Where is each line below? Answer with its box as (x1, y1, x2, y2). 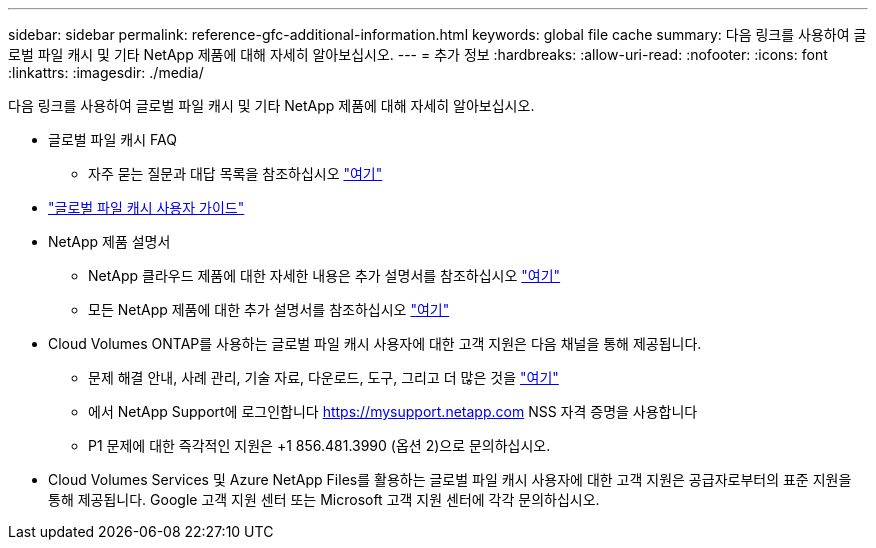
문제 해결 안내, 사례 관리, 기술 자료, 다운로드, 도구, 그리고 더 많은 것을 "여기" (88, 369, 559, 386)
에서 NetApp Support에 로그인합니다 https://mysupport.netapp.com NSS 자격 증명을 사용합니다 (88, 403, 698, 420)
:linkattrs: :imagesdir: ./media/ (8, 64, 204, 81)
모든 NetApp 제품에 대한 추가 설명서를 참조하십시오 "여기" (88, 301, 450, 318)
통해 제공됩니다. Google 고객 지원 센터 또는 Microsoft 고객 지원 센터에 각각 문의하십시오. (48, 491, 600, 508)
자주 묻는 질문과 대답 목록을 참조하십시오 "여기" (88, 165, 383, 182)
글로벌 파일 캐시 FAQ (48, 131, 177, 148)
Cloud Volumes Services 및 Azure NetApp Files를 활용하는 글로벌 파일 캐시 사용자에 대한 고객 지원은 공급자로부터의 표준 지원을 (48, 471, 852, 488)
